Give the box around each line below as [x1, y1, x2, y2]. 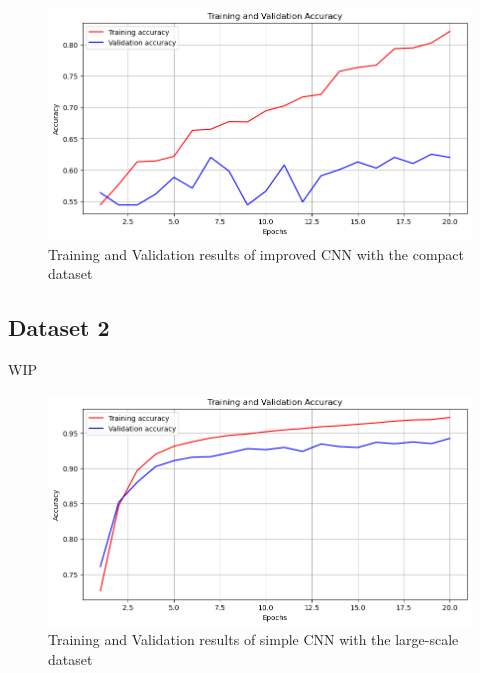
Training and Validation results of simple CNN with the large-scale [48, 629, 459, 650]
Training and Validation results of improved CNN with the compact [48, 243, 465, 264]
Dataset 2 [8, 312, 110, 343]
